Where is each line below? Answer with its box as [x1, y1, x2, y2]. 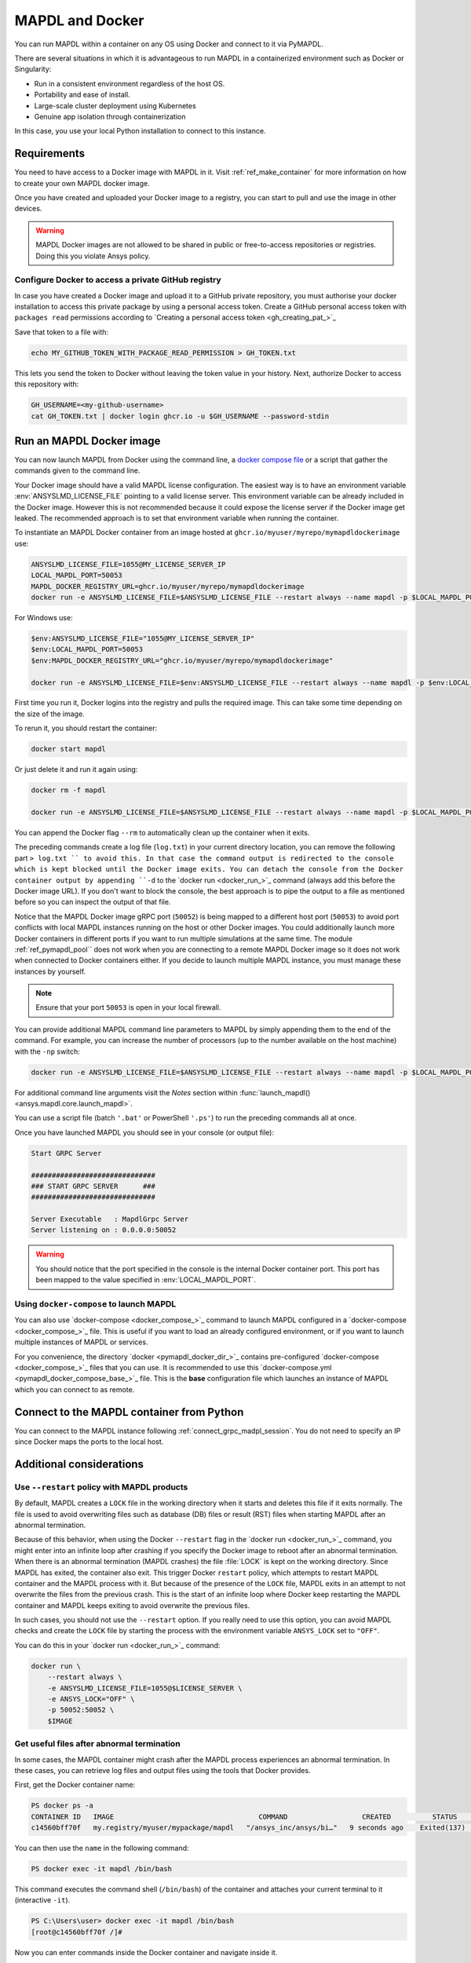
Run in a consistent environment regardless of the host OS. [34, 79, 225, 88]
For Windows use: [14, 612, 74, 622]
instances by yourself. [14, 967, 86, 976]
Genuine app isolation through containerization [34, 111, 186, 121]
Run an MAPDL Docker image [14, 434, 161, 448]
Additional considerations [14, 1457, 144, 1471]
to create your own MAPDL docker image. [14, 178, 151, 188]
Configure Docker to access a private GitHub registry [14, 275, 221, 286]
